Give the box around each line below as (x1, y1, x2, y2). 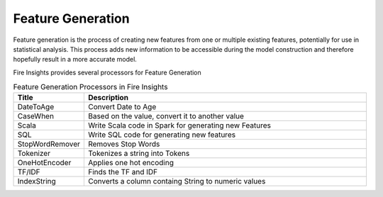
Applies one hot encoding (87, 158, 174, 168)
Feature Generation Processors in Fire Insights (13, 82, 168, 92)
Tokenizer (17, 149, 51, 159)
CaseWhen (17, 111, 55, 121)
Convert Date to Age (87, 102, 157, 112)
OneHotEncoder (17, 158, 72, 168)
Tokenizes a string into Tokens (87, 149, 190, 159)
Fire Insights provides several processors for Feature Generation (13, 68, 201, 77)
